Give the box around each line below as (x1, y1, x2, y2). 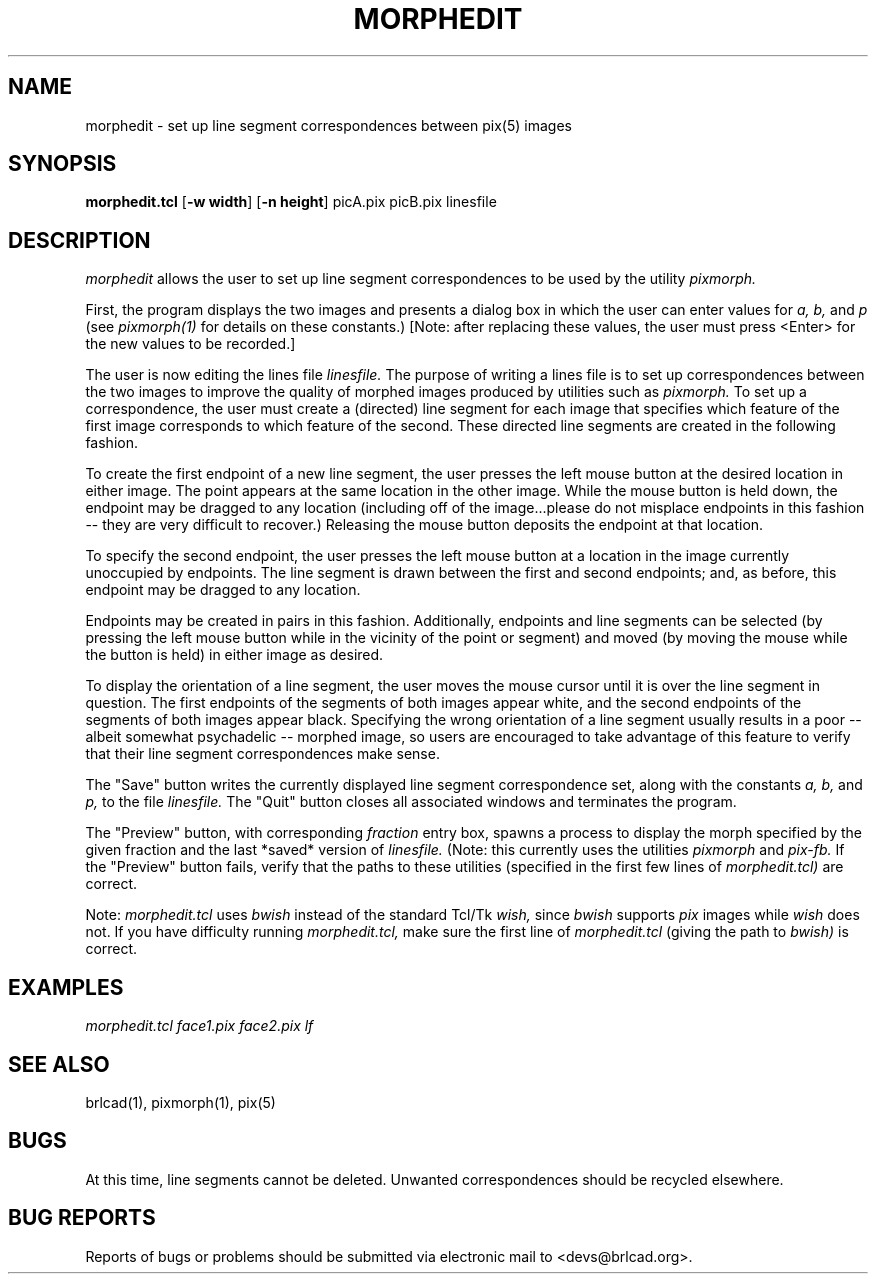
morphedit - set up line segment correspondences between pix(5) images (85, 116, 572, 134)
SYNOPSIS (8, 151, 117, 177)
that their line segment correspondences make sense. (85, 745, 440, 763)
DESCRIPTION (8, 227, 151, 253)
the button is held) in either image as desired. (85, 646, 384, 664)
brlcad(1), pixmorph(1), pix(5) (85, 1093, 276, 1111)
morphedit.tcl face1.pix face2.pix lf (85, 1017, 314, 1035)
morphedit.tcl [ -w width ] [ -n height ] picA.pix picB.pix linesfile (85, 193, 497, 211)
